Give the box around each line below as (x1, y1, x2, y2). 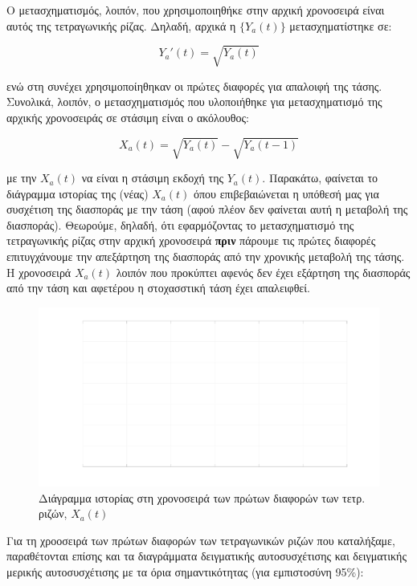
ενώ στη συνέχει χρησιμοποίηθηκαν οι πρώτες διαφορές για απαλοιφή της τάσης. (6, 77, 382, 94)
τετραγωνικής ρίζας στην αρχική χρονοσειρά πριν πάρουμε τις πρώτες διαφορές (6, 232, 376, 249)
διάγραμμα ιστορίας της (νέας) (6, 185, 149, 201)
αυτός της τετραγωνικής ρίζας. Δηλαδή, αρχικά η (6, 17, 236, 34)
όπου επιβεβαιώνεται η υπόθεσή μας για (194, 185, 379, 201)
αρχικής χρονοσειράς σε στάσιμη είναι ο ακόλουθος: (6, 108, 249, 125)
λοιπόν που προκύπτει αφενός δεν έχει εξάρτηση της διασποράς (116, 263, 411, 280)
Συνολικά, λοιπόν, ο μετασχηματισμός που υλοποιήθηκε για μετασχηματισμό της (6, 93, 382, 110)
